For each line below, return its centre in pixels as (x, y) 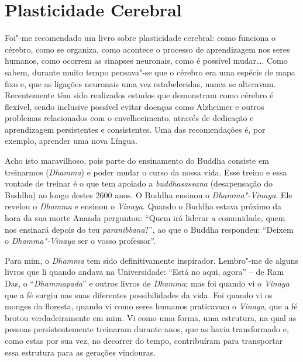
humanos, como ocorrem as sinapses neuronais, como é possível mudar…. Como (146, 61)
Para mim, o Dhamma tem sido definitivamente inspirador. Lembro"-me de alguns (151, 260)
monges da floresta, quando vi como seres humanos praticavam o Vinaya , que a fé (151, 306)
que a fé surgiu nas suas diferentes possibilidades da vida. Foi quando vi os (139, 294)
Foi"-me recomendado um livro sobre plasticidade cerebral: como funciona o (140, 38)
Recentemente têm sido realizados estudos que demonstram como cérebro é (139, 95)
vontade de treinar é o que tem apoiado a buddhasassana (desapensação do (139, 183)
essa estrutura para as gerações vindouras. (80, 352)
